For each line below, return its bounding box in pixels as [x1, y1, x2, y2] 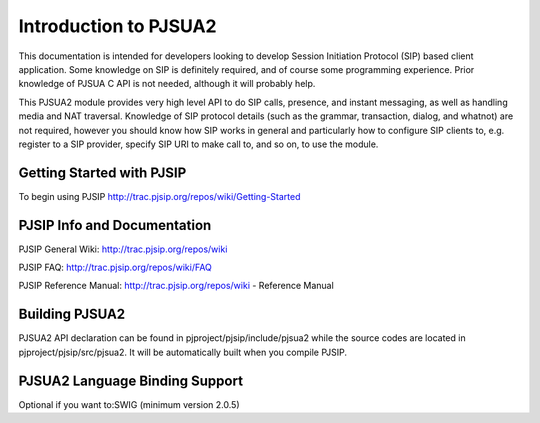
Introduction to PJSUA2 [18, 15, 217, 37]
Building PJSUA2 [18, 306, 126, 323]
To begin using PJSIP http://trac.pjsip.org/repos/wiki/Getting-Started [18, 190, 301, 202]
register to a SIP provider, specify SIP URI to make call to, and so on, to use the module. [18, 138, 379, 150]
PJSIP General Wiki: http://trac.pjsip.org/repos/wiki [18, 243, 228, 255]
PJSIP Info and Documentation [18, 216, 212, 234]
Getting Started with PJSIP [18, 164, 187, 181]
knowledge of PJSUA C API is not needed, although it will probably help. [18, 78, 316, 90]
